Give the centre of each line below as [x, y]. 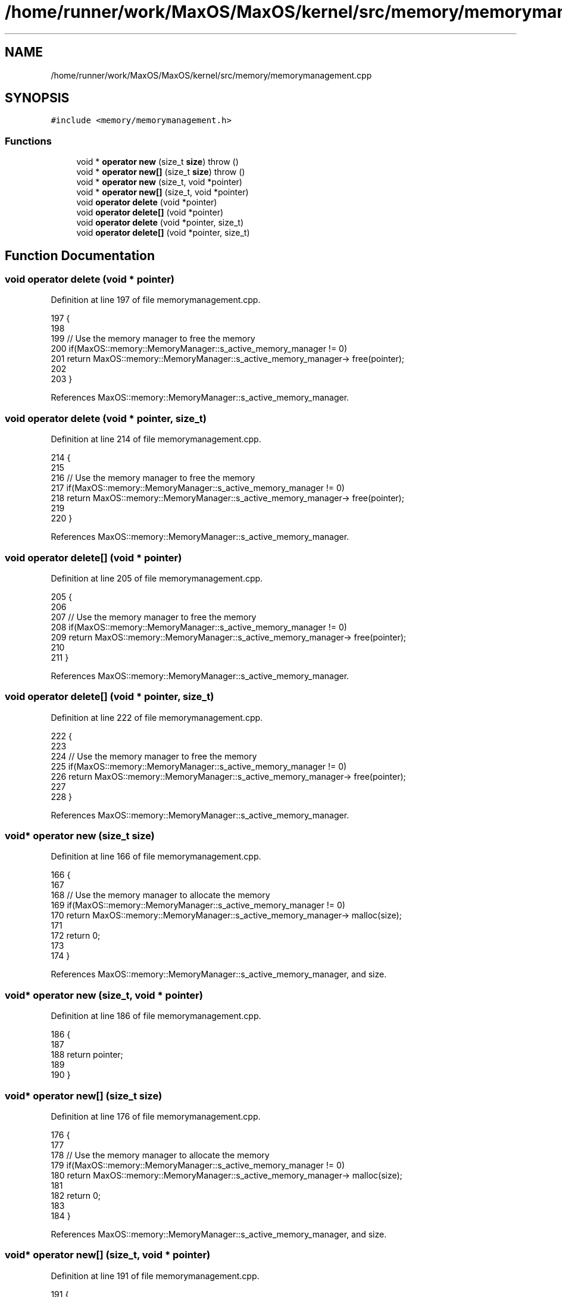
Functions [28, 141]
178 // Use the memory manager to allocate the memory [160, 1155]
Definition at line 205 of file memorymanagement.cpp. [157, 578]
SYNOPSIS [37, 98]
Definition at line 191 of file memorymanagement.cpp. [155, 1276]
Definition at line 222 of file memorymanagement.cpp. [157, 717]
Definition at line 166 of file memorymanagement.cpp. [156, 857]
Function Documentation [80, 255]
